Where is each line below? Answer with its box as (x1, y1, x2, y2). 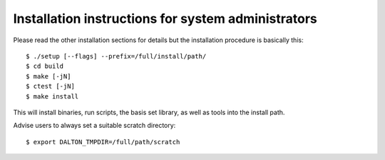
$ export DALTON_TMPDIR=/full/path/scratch (26, 138, 180, 146)
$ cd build (26, 62, 64, 71)
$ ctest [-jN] (26, 82, 75, 91)
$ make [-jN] (26, 72, 71, 80)
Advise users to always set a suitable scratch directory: (13, 121, 176, 130)
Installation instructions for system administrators (13, 11, 317, 26)
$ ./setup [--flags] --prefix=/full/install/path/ (26, 52, 207, 60)
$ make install (26, 92, 79, 100)
